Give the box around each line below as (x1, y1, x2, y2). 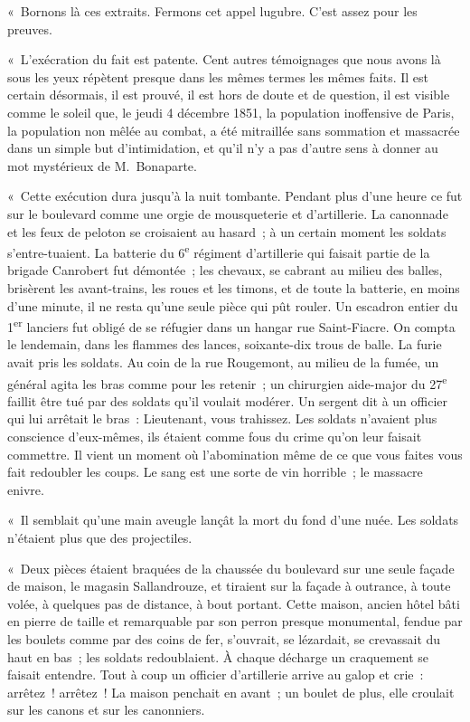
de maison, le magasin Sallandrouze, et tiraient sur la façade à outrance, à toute (7, 576, 451, 595)
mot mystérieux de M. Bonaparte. (7, 156, 197, 175)
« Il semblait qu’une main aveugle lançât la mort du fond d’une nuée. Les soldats (7, 510, 459, 529)
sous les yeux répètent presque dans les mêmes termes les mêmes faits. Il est (7, 67, 429, 86)
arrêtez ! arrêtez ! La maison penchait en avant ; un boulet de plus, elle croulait (7, 682, 455, 701)
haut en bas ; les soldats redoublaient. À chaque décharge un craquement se (7, 647, 428, 666)
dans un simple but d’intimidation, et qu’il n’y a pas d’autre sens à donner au (7, 138, 438, 157)
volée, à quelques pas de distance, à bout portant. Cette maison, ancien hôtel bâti (7, 594, 460, 613)
